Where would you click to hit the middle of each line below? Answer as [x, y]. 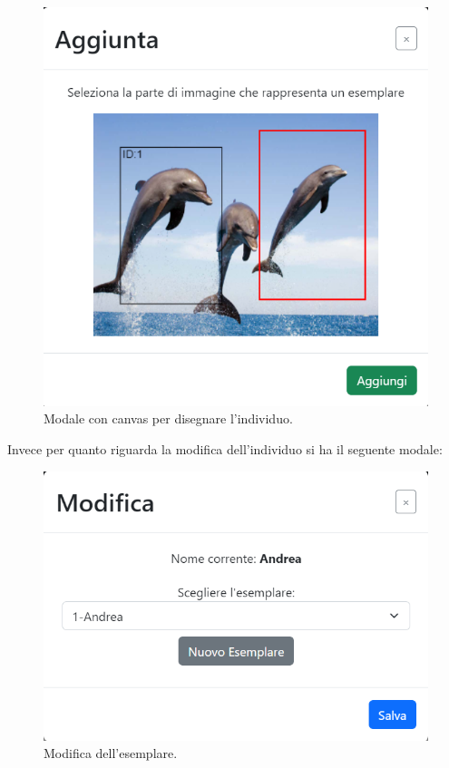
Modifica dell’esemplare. [111, 753]
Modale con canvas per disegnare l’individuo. [168, 418]
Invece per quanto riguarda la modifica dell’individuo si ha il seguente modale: [225, 448]
